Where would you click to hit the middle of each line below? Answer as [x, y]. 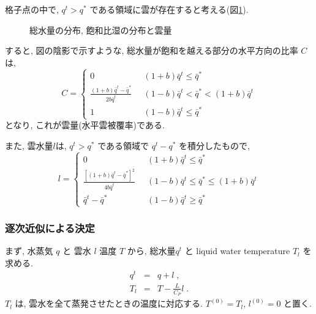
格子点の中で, [32, 9]
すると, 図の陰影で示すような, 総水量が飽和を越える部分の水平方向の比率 [152, 50]
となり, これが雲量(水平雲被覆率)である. [85, 125]
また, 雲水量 [29, 145]
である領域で [123, 145]
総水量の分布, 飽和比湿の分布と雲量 [101, 30]
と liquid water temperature [237, 251]
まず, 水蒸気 [29, 251]
